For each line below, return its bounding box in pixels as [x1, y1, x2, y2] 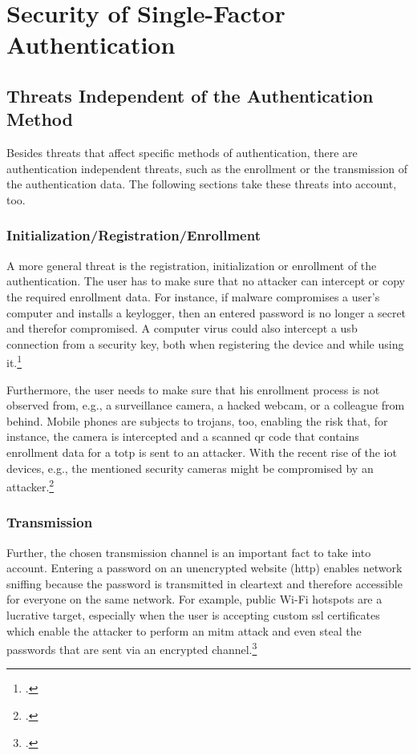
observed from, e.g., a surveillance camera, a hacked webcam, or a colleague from [6, 397, 405, 414]
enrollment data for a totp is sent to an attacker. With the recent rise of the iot [6, 443, 397, 460]
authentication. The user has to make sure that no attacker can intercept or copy [6, 273, 405, 289]
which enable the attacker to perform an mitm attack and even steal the [6, 622, 362, 639]
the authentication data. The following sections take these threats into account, [6, 176, 397, 192]
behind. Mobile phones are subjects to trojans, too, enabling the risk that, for [6, 412, 388, 429]
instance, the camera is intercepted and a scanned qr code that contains [6, 428, 359, 445]
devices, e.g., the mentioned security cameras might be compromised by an [6, 459, 374, 476]
